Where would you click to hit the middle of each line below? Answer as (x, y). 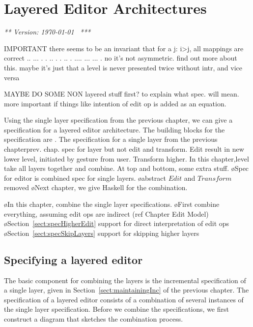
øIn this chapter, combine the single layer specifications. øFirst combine (112, 204)
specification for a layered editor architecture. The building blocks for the (114, 129)
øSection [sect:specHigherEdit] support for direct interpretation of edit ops (117, 223)
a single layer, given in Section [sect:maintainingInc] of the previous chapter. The (126, 290)
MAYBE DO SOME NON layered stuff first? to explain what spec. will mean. (122, 94)
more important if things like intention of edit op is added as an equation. (115, 103)
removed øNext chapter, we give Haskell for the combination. (96, 187)
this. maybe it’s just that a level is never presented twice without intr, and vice (123, 67)
